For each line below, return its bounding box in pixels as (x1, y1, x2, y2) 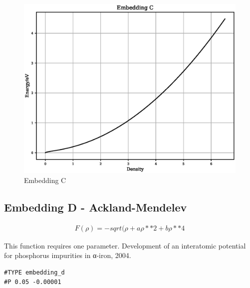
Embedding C (24, 174, 66, 185)
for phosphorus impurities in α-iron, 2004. (4, 250, 131, 260)
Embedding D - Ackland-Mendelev (4, 199, 187, 214)
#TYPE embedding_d (4, 268, 65, 276)
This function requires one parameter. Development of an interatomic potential (4, 240, 246, 250)
